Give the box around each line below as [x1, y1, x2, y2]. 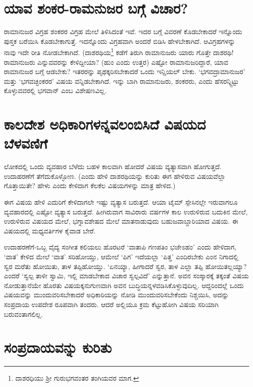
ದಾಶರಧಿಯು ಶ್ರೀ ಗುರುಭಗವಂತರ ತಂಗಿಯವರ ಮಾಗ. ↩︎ [15, 373, 139, 383]
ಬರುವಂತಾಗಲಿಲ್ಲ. [4, 309, 43, 319]
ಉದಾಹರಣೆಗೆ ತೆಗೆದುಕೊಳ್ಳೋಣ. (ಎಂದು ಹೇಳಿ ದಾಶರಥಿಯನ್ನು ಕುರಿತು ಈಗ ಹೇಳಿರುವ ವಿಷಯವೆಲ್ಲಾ [4, 171, 226, 181]
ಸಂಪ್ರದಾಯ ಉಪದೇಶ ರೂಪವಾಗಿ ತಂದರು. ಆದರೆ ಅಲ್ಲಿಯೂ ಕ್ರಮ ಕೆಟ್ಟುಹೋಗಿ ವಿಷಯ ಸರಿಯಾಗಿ [4, 299, 219, 309]
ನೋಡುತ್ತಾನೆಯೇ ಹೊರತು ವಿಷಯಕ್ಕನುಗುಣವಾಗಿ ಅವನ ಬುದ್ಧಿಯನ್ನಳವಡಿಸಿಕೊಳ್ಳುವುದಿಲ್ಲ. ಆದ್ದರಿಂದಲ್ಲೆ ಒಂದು [4, 280, 244, 290]
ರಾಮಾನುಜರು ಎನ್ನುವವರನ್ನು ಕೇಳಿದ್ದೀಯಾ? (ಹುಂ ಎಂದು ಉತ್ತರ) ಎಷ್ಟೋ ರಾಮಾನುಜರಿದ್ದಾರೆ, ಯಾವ [4, 57, 229, 67]
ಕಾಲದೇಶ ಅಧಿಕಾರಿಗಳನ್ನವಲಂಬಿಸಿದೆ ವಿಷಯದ [4, 114, 206, 134]
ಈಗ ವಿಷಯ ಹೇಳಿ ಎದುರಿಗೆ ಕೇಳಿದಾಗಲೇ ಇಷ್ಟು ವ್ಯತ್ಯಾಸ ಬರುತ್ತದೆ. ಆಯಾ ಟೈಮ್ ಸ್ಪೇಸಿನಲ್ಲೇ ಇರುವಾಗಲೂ [4, 197, 238, 207]
